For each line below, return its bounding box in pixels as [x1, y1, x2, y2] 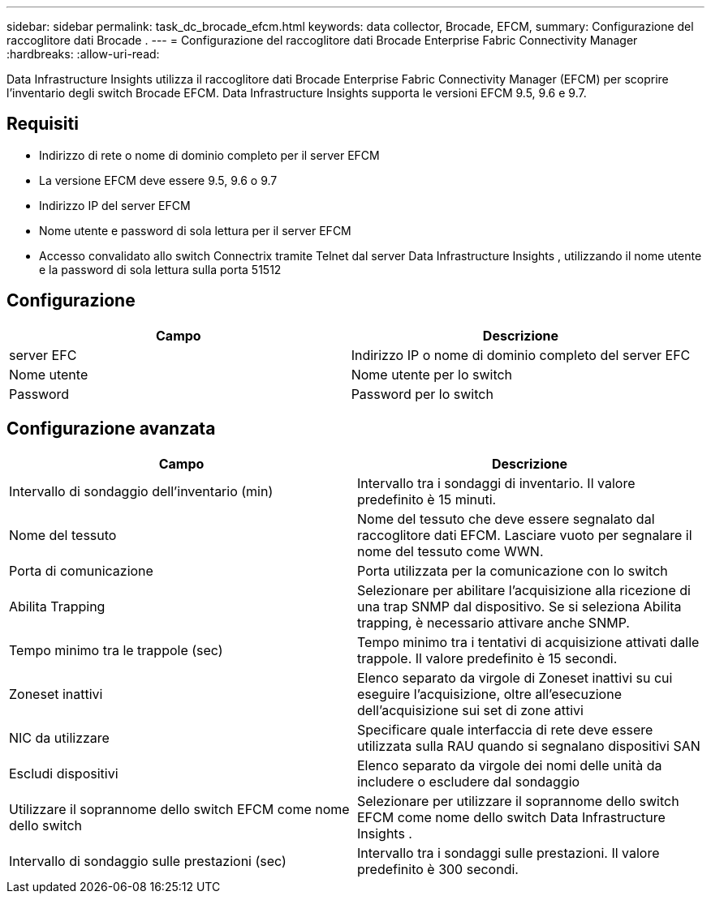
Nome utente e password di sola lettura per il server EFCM [39, 223, 351, 238]
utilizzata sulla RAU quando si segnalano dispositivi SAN [357, 737, 700, 754]
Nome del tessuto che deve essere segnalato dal [357, 510, 655, 527]
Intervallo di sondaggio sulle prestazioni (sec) [9, 852, 287, 869]
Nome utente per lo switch [351, 366, 513, 383]
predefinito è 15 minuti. [357, 491, 497, 508]
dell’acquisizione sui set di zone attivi [357, 701, 584, 718]
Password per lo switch [351, 385, 493, 402]
